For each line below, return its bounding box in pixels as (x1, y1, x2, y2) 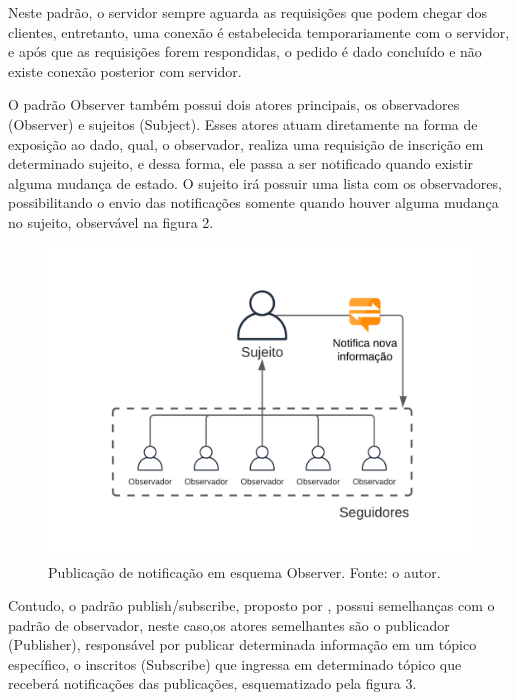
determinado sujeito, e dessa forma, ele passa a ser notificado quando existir (8, 153, 474, 174)
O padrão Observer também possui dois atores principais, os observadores (8, 94, 460, 115)
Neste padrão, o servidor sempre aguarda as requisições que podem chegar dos (8, 2, 488, 22)
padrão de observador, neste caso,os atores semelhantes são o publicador (8, 614, 450, 635)
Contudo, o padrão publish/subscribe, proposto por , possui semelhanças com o (8, 595, 495, 616)
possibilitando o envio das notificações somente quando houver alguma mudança (8, 192, 499, 213)
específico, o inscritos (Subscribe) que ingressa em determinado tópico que (8, 653, 462, 674)
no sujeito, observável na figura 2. (8, 211, 214, 232)
